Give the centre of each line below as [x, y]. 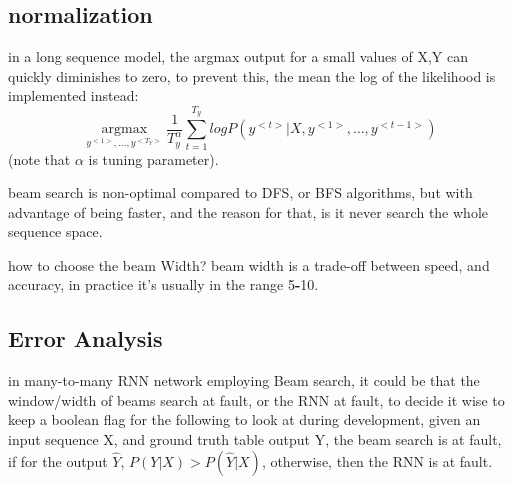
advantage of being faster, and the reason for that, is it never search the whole [248, 211]
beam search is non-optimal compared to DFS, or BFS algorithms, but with [240, 192]
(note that [39, 158]
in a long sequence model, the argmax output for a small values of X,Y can [238, 56]
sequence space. [55, 231]
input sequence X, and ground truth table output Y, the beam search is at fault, [255, 439]
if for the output [58, 460]
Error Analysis [85, 338]
